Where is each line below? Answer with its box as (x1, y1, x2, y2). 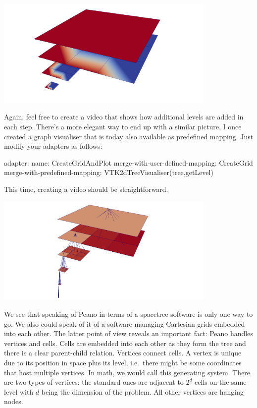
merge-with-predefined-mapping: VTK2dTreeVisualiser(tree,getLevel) (4, 167, 213, 177)
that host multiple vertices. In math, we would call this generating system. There (4, 367, 251, 377)
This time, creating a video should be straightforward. (4, 183, 168, 194)
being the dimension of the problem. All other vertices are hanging (41, 386, 244, 397)
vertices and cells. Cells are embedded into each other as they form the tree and (4, 338, 246, 348)
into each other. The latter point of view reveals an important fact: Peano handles (4, 328, 253, 339)
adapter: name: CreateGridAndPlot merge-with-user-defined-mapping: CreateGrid (4, 157, 253, 168)
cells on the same (195, 377, 247, 387)
